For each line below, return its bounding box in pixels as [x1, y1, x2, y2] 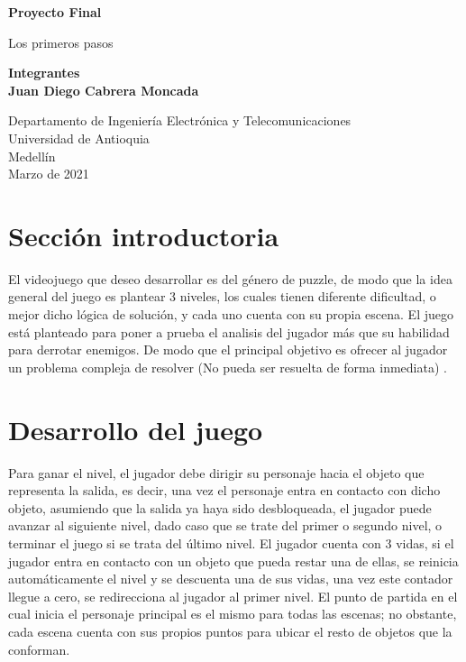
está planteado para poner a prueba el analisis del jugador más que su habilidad [8, 322, 450, 341]
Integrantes [8, 63, 80, 82]
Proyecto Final [8, 3, 102, 21]
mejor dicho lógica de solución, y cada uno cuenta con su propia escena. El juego [8, 305, 453, 324]
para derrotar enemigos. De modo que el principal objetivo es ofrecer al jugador [8, 340, 448, 359]
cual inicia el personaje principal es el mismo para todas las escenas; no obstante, [8, 604, 457, 623]
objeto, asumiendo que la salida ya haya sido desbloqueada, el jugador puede [8, 498, 432, 517]
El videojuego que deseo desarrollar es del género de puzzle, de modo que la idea [8, 269, 452, 288]
